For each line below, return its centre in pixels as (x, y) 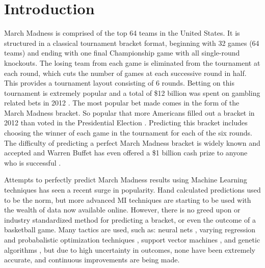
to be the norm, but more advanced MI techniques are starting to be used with (128, 199)
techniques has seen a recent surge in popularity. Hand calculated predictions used (132, 190)
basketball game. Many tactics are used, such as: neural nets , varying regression (130, 230)
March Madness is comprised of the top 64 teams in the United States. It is (122, 33)
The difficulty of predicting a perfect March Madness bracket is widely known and (132, 142)
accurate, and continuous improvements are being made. (92, 260)
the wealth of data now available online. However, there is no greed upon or (122, 210)
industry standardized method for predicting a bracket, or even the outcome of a (130, 219)
